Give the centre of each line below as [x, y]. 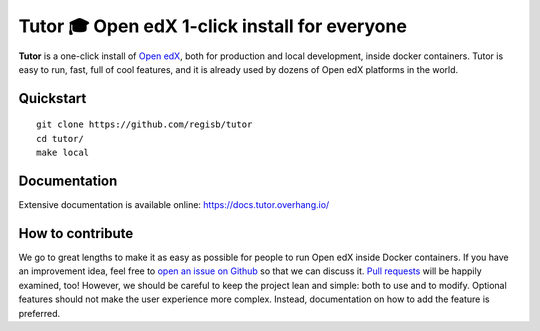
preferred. [39, 313]
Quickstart [52, 98]
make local [63, 153]
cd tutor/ [60, 138]
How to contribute [76, 233]
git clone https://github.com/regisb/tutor [144, 124]
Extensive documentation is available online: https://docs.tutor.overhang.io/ [174, 205]
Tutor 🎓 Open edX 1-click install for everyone [212, 26]
